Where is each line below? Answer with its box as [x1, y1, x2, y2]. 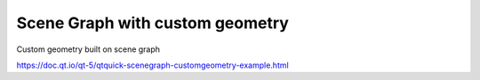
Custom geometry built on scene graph [16, 44, 160, 55]
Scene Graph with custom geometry [16, 13, 289, 33]
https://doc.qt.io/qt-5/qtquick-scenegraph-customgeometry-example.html [16, 60, 289, 70]
